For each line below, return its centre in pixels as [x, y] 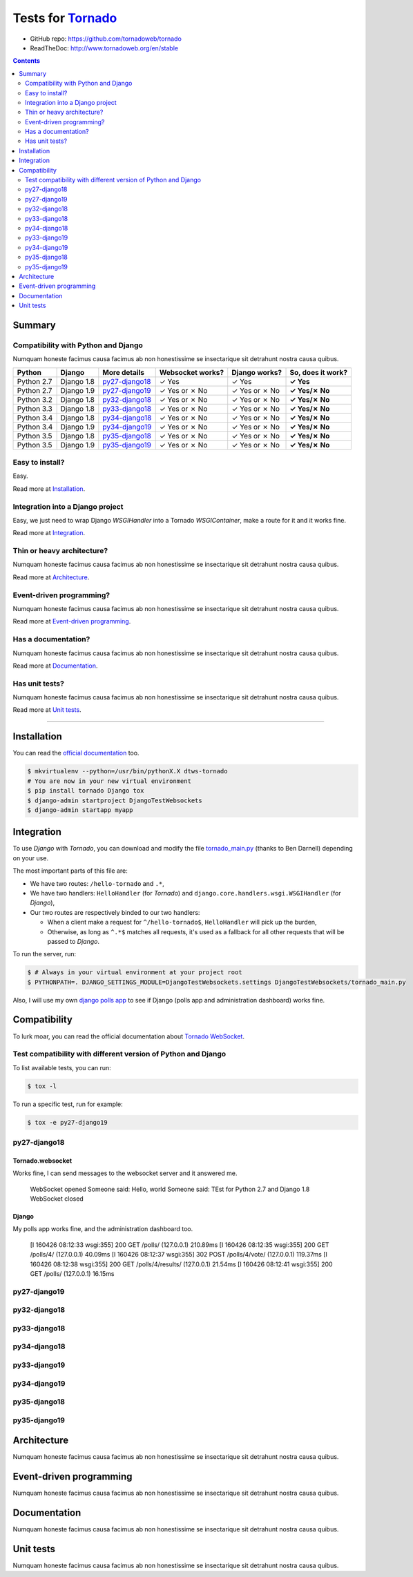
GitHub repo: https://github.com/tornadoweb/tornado [106, 39]
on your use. [30, 858]
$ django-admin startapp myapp [80, 810]
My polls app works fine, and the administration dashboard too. [103, 1229]
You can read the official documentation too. [76, 753]
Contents [27, 61]
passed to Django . [74, 941]
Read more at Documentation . [55, 666]
